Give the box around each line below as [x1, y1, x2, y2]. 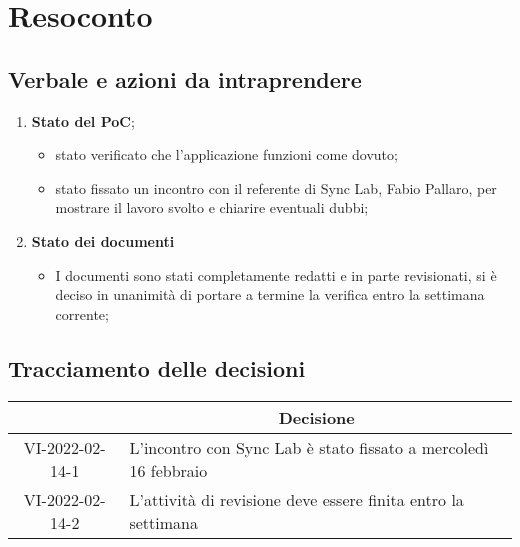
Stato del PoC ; [31, 110, 135, 131]
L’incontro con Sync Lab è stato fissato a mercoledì [129, 435, 489, 459]
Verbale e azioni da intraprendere [8, 63, 362, 94]
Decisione [278, 405, 355, 429]
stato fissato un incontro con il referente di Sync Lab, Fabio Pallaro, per [55, 177, 497, 198]
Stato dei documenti [31, 230, 175, 251]
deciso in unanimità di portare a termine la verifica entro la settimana [55, 284, 485, 305]
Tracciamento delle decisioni [8, 352, 306, 383]
